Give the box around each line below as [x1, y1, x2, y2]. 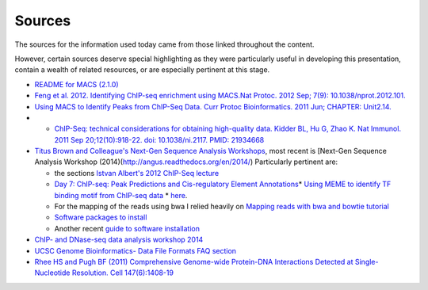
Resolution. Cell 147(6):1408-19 [71, 268, 174, 277]
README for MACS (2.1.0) [34, 79, 119, 89]
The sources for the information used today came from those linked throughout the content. [14, 40, 315, 49]
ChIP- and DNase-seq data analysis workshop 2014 [34, 235, 204, 245]
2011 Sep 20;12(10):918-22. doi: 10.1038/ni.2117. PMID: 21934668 [54, 135, 265, 144]
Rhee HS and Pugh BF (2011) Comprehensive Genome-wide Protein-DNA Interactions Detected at [34, 257, 353, 266]
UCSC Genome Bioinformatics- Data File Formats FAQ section [34, 246, 237, 255]
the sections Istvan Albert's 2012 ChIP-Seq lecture [54, 168, 220, 177]
